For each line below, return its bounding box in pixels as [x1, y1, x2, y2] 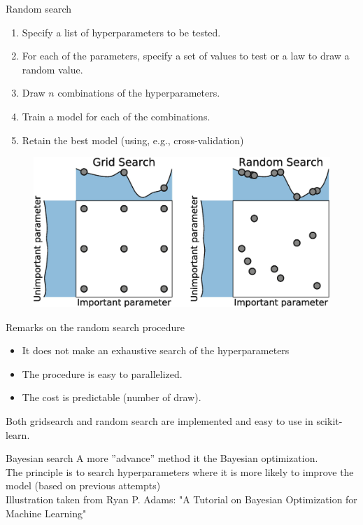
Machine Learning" [6, 505, 87, 520]
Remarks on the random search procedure [6, 319, 185, 334]
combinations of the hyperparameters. [57, 85, 220, 100]
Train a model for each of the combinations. [22, 108, 211, 123]
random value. [22, 62, 83, 76]
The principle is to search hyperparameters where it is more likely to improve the [6, 464, 354, 479]
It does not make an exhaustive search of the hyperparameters [22, 343, 290, 358]
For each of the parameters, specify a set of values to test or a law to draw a [22, 48, 350, 63]
